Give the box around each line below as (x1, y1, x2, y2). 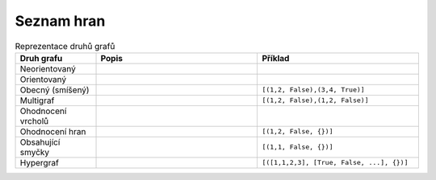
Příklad (262, 52, 290, 63)
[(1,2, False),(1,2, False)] (262, 96, 369, 104)
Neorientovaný (19, 63, 77, 74)
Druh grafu (19, 52, 63, 63)
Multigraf (19, 95, 55, 106)
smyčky (19, 146, 50, 157)
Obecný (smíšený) (19, 84, 90, 96)
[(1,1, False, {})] (262, 143, 334, 152)
